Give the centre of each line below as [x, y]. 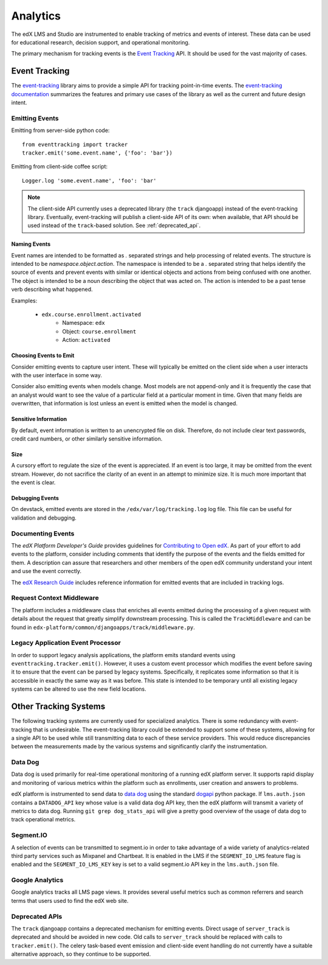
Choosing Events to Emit [43, 355]
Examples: [24, 301]
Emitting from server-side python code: [60, 130]
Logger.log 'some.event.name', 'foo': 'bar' [90, 180]
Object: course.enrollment [99, 331]
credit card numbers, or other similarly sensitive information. [87, 439]
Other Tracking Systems [58, 707]
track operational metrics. [43, 820]
